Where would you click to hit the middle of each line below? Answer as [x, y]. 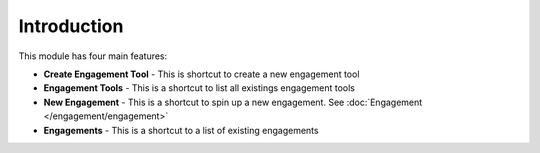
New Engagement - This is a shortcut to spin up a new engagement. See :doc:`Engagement [233, 102]
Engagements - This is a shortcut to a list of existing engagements [181, 130]
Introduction [71, 26]
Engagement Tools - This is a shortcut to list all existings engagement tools [199, 88]
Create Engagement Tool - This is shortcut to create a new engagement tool [201, 74]
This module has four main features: [93, 56]
